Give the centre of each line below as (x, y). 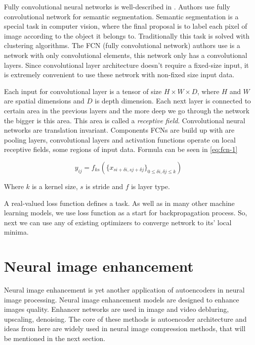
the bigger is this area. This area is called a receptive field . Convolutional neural (125, 120)
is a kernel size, (55, 186)
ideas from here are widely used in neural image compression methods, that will (125, 328)
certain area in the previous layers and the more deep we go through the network (127, 110)
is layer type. (150, 186)
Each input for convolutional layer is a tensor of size (83, 91)
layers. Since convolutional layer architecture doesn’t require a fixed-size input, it (127, 65)
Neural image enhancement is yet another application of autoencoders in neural (124, 290)
